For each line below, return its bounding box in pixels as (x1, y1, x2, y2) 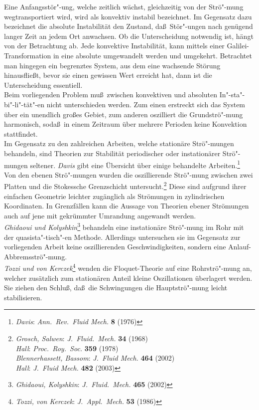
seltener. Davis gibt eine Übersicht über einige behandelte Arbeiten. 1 (30, 158, 240, 170)
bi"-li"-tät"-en (4, 99, 45, 109)
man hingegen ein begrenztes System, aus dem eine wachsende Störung (4, 60, 221, 70)
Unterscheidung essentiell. (4, 79, 83, 90)
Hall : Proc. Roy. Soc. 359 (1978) (15, 343, 119, 353)
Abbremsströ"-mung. (4, 251, 67, 261)
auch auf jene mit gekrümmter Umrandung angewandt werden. (4, 210, 196, 220)
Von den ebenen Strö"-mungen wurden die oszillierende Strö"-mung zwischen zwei (4, 169, 253, 180)
